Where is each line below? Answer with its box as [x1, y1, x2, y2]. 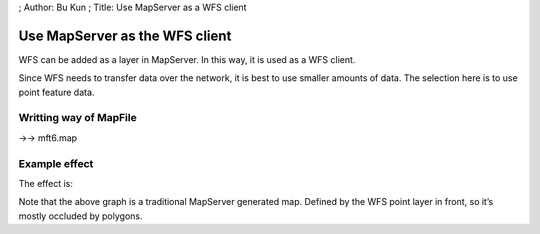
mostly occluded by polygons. [18, 210, 143, 222]
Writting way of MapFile [18, 111, 137, 125]
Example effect [18, 156, 94, 170]
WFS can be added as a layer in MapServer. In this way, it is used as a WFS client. [18, 53, 356, 65]
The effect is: [18, 177, 74, 189]
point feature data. [18, 86, 95, 98]
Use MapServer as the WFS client [18, 27, 232, 44]
